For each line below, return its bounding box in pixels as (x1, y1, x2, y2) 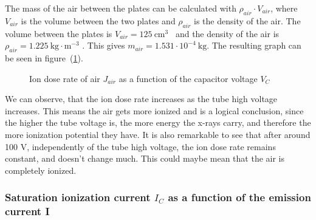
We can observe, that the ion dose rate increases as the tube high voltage (5, 92, 278, 105)
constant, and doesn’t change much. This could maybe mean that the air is (5, 152, 284, 165)
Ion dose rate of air (29, 72, 100, 84)
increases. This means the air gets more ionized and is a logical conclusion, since (5, 104, 304, 117)
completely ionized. (5, 163, 77, 176)
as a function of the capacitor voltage (118, 72, 258, 84)
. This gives (82, 39, 125, 52)
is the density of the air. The (194, 14, 301, 27)
